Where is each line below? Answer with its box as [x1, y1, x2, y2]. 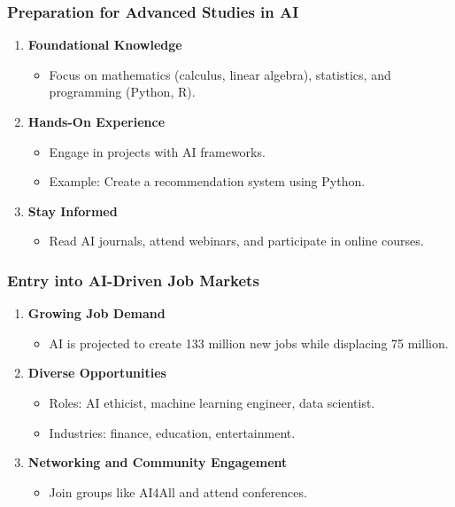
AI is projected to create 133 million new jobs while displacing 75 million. [49, 333, 449, 352]
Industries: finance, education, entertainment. [49, 423, 296, 441]
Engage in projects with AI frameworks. [49, 142, 266, 160]
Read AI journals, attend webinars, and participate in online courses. [49, 231, 424, 250]
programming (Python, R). [49, 82, 196, 101]
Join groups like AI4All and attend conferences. [49, 482, 307, 501]
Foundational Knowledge [27, 35, 182, 54]
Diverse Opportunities [27, 363, 166, 382]
